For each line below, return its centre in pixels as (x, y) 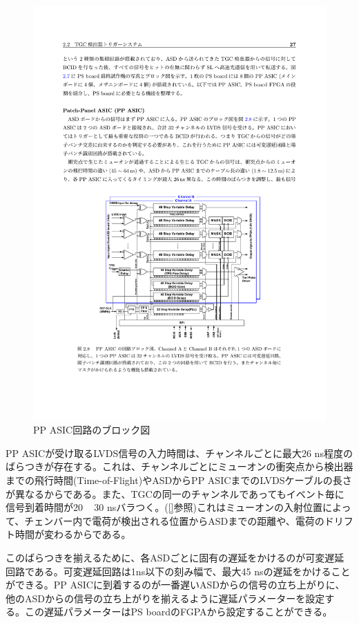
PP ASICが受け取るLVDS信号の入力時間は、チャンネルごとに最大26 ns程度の (179, 453)
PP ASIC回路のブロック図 (92, 430)
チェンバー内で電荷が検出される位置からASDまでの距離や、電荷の (174, 520)
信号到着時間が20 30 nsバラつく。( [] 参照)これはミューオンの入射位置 (164, 507)
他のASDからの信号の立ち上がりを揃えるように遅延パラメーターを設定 (165, 598)
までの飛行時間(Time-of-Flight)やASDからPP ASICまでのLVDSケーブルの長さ (179, 480)
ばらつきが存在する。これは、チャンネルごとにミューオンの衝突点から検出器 (179, 466)
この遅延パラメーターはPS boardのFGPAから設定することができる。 (178, 612)
